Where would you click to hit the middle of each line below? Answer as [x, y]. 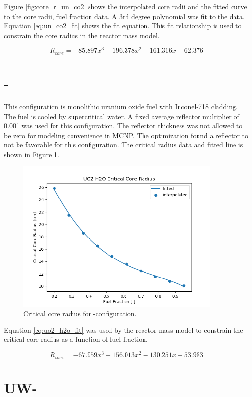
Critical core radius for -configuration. [80, 313]
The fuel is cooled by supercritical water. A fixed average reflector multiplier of [122, 116]
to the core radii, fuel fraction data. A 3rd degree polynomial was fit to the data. [124, 16]
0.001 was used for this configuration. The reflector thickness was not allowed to [123, 126]
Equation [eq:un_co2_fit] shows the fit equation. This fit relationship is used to [123, 26]
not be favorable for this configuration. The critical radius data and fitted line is [124, 145]
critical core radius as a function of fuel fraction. [76, 339]
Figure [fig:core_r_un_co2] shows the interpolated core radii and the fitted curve [126, 6]
